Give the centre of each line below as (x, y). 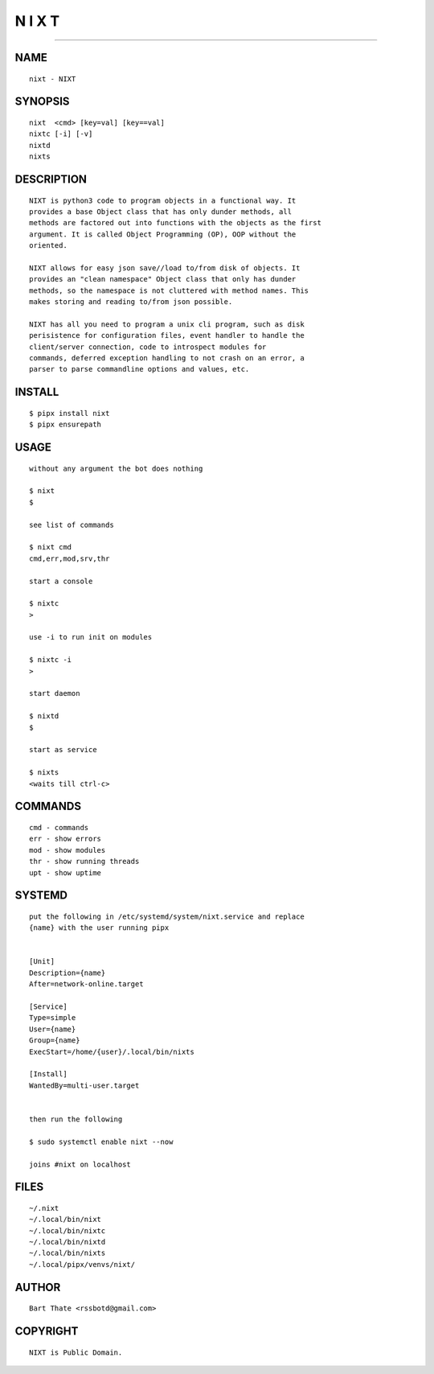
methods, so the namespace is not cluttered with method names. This (169, 290)
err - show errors (66, 839)
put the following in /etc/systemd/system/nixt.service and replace (167, 916)
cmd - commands (59, 827)
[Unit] (42, 962)
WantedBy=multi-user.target (84, 1085)
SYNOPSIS (42, 102)
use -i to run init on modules (91, 637)
